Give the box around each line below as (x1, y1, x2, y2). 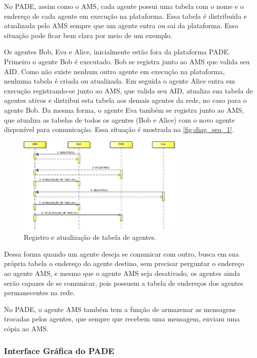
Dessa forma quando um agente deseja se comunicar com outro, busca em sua (4, 248, 239, 259)
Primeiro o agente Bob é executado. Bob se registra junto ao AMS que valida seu (4, 56, 250, 66)
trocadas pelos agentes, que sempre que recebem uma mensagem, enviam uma (4, 313, 240, 324)
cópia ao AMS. (4, 323, 49, 334)
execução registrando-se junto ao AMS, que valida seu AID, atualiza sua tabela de (4, 85, 253, 95)
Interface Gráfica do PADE (4, 344, 115, 357)
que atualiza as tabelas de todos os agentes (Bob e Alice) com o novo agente (4, 114, 235, 125)
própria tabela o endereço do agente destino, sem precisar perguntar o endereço (4, 258, 244, 268)
